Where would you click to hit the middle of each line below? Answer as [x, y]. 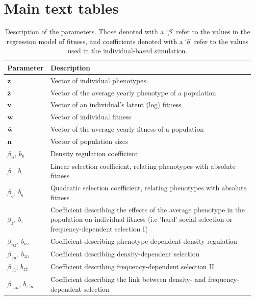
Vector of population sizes [89, 141]
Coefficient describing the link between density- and [128, 279]
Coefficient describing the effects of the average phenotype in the [147, 209]
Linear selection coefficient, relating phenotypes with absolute [143, 166]
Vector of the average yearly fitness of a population [127, 129]
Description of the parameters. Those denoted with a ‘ [86, 32]
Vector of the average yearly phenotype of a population [133, 92]
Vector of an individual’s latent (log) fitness [116, 104]
